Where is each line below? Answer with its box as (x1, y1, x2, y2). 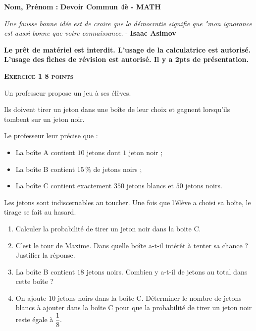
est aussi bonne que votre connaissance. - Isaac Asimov (4, 28, 176, 38)
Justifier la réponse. (15, 250, 75, 260)
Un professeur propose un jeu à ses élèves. (4, 87, 131, 98)
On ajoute (15, 292, 47, 303)
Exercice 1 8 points (4, 70, 74, 81)
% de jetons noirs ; (85, 164, 142, 174)
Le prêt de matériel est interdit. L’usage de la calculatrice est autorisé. (4, 44, 251, 55)
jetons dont (87, 147, 121, 157)
